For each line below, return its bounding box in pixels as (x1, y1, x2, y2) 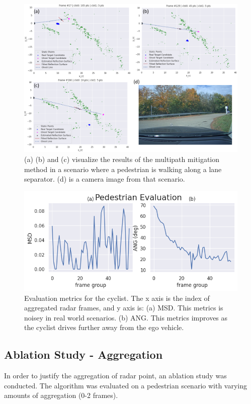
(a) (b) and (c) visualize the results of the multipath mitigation (24, 153, 220, 164)
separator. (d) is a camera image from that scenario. (24, 174, 185, 184)
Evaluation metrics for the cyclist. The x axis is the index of (24, 292, 210, 303)
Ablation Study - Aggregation (4, 347, 163, 362)
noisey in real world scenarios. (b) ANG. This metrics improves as (24, 312, 228, 322)
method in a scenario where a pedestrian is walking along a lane (24, 164, 222, 174)
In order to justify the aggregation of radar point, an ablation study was (4, 370, 227, 381)
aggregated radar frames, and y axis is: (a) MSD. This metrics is (24, 302, 223, 313)
